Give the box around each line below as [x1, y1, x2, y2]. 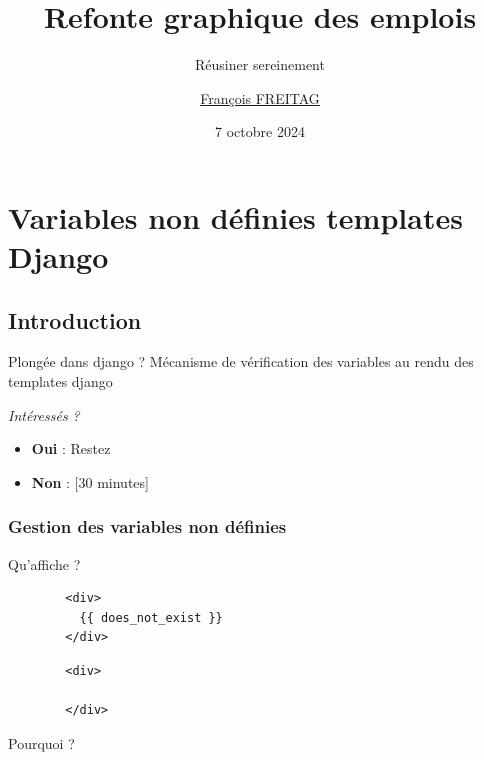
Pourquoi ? [8, 732, 75, 753]
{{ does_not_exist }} [79, 610, 223, 625]
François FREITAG [200, 87, 320, 108]
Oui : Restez [31, 438, 111, 459]
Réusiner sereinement [195, 54, 325, 75]
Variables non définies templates [8, 196, 463, 237]
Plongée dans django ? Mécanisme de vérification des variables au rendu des [8, 351, 474, 372]
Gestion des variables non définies [8, 514, 287, 539]
